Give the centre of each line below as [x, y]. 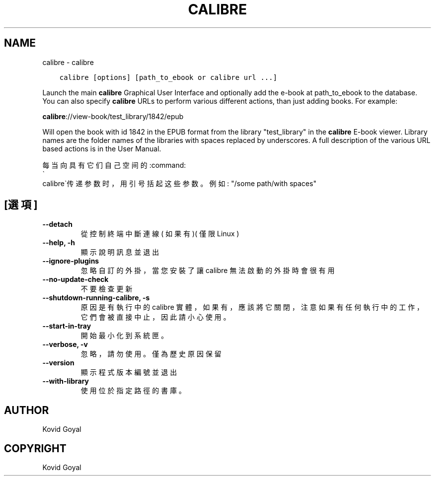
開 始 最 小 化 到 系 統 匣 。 [124, 336]
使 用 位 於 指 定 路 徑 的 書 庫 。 [133, 391]
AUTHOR [27, 410]
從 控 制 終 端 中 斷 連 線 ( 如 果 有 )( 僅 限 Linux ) [160, 234]
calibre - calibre [68, 62]
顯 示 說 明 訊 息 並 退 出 [120, 252]
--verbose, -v [65, 344]
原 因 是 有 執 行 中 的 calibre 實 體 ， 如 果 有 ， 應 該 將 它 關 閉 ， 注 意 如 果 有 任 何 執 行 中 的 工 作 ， [252, 307]
